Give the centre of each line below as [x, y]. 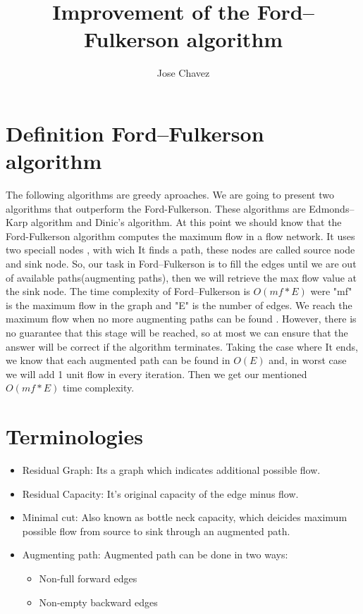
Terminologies [75, 436]
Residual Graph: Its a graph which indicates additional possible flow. [171, 470]
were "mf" [331, 291]
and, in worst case [308, 360]
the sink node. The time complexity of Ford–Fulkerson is [128, 291]
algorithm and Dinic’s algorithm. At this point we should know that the [186, 222]
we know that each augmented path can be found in [118, 360]
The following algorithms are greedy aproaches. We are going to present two [170, 195]
